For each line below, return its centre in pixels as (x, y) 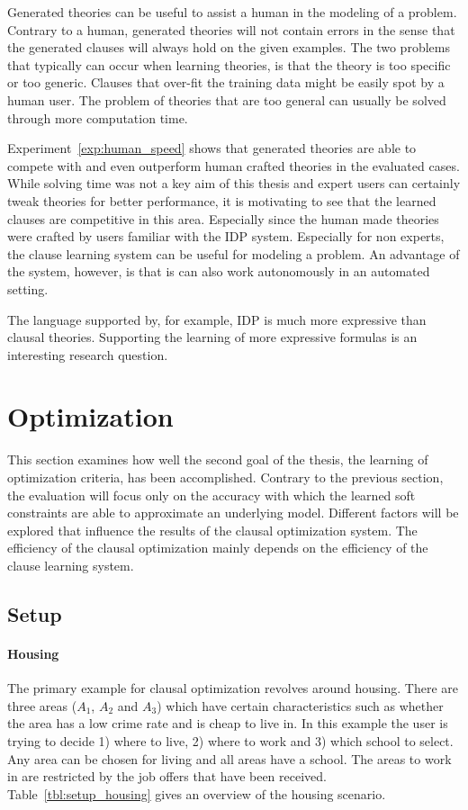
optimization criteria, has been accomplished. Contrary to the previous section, (225, 477)
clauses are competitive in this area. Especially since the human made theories (223, 218)
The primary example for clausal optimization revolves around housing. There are (233, 688)
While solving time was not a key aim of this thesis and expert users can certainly (234, 183)
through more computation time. (98, 117)
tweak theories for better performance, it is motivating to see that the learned (222, 200)
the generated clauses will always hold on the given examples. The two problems (229, 47)
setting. (28, 288)
